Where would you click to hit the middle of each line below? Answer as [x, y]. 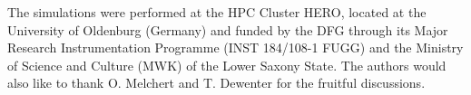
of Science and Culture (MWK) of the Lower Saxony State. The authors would [227, 65]
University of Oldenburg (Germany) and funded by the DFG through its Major [228, 29]
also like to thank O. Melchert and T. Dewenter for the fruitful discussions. [216, 83]
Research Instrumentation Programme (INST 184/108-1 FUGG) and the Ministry [235, 47]
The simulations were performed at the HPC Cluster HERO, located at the [217, 12]
